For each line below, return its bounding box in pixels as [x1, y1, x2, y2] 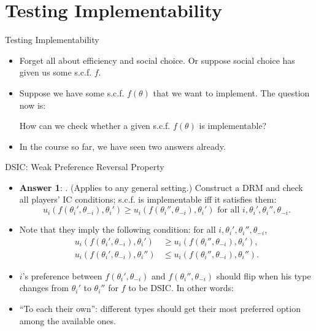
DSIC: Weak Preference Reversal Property [5, 160, 164, 173]
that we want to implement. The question [153, 86, 310, 99]
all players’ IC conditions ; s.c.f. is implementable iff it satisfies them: [19, 193, 277, 206]
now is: [19, 98, 46, 111]
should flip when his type [216, 269, 311, 282]
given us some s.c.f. [19, 66, 92, 79]
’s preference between [22, 269, 102, 282]
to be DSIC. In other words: [128, 281, 234, 294]
